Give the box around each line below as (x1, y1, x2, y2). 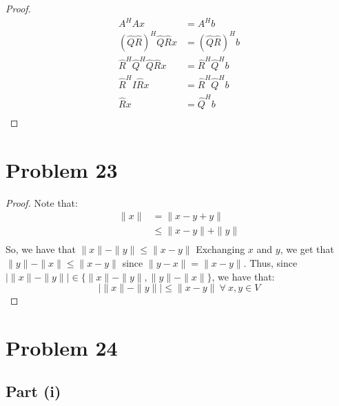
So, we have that (6, 242, 76, 256)
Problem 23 (6, 155, 118, 183)
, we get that (280, 242, 334, 256)
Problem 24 (6, 333, 118, 361)
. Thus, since (243, 255, 298, 270)
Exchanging (196, 242, 245, 256)
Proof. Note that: (6, 195, 78, 210)
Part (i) (6, 380, 61, 402)
